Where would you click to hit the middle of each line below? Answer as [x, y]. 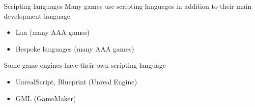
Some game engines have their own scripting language [85, 65]
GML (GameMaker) [46, 98]
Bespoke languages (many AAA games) [75, 48]
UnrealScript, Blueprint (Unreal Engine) [76, 81]
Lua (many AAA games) [53, 32]
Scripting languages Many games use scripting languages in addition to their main [128, 6]
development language [37, 15]
